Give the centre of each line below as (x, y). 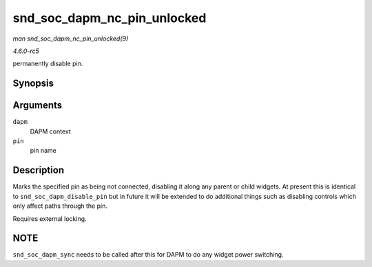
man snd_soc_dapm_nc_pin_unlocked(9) (71, 39)
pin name (43, 151)
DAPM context (51, 131)
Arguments (38, 106)
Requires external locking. (50, 218)
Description (39, 170)
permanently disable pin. (48, 64)
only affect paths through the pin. (60, 206)
